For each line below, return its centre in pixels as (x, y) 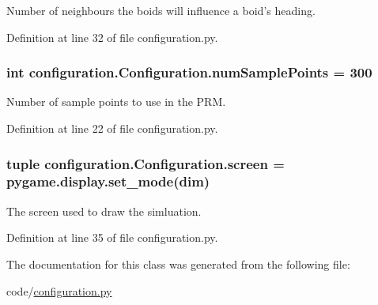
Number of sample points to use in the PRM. (116, 102)
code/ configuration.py (59, 290)
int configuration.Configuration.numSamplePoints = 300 (189, 72)
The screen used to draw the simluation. (104, 211)
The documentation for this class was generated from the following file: (178, 264)
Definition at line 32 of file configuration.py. (112, 37)
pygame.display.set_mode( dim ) (108, 181)
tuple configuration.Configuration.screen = (146, 163)
